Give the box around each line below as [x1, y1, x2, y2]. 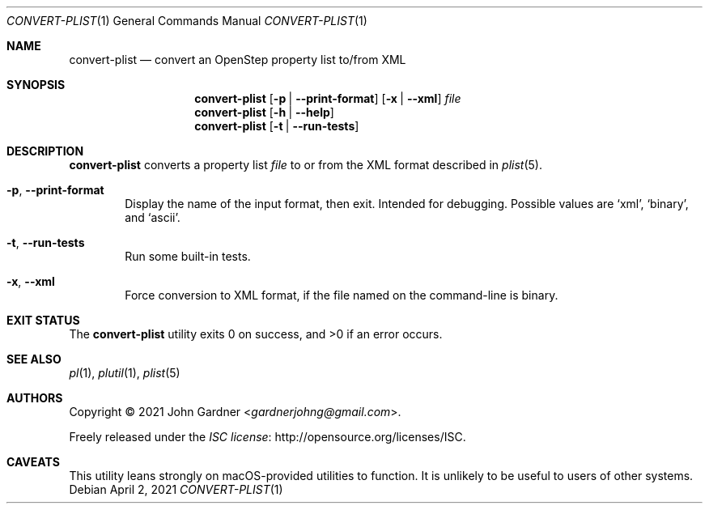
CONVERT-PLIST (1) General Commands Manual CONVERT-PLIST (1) [6, 14, 367, 28]
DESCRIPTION [6, 144, 84, 158]
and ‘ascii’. [125, 210, 180, 224]
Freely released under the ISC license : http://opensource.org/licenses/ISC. [69, 430, 466, 444]
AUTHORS [6, 391, 63, 405]
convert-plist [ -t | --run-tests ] [194, 119, 359, 133]
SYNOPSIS [6, 78, 66, 91]
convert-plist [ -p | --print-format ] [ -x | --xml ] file [194, 91, 461, 105]
